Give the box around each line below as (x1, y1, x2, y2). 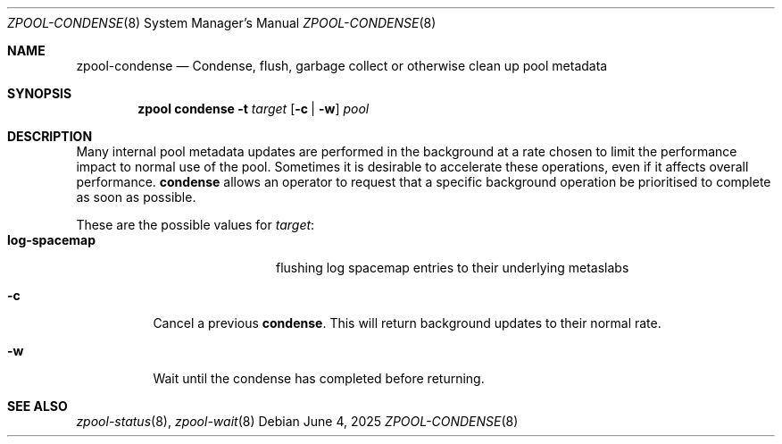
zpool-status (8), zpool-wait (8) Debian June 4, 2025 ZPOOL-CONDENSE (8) (76, 414, 519, 429)
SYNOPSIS (7, 86, 72, 101)
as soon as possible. (76, 189, 196, 205)
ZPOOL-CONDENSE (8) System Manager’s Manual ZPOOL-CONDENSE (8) (7, 15, 437, 30)
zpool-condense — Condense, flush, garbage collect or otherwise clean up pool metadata (76, 58, 608, 73)
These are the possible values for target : (76, 217, 315, 232)
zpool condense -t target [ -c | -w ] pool (137, 101, 370, 116)
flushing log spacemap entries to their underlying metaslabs (276, 260, 629, 275)
